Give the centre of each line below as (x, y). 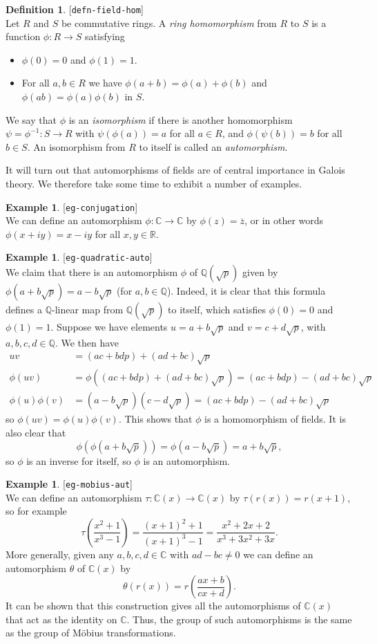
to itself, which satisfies (217, 310)
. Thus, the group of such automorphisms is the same (239, 619)
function (23, 36)
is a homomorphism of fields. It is (275, 419)
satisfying (105, 36)
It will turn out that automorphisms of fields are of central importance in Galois (175, 170)
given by (260, 272)
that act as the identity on (61, 619)
